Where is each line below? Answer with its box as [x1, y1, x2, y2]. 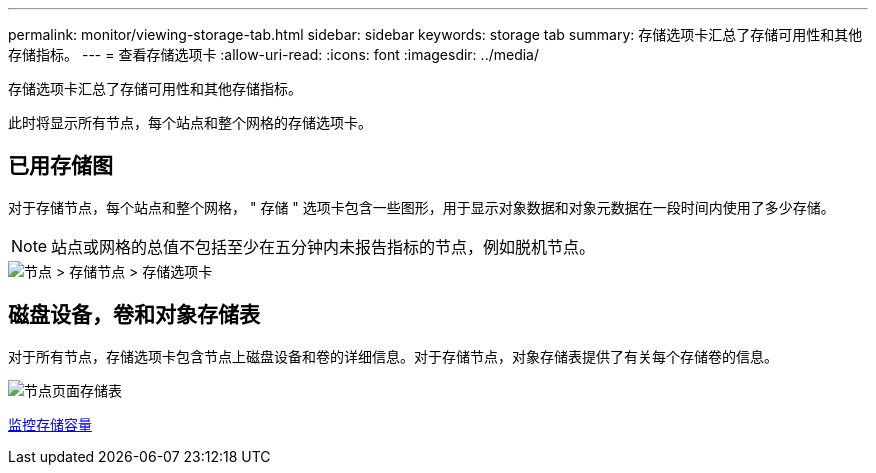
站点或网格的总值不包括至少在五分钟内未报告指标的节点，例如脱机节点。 [51, 236, 596, 257]
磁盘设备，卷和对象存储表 [8, 302, 260, 328]
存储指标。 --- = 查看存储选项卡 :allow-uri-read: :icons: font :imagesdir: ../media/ [8, 46, 540, 63]
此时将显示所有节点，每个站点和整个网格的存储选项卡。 [8, 114, 372, 131]
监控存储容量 [8, 415, 92, 433]
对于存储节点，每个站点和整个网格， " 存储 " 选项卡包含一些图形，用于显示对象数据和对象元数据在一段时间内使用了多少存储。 [8, 198, 835, 216]
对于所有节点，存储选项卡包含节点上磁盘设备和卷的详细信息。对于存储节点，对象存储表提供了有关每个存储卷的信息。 [8, 347, 778, 365]
